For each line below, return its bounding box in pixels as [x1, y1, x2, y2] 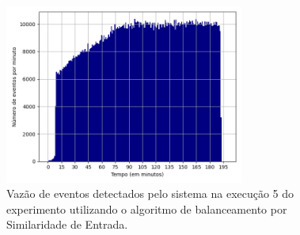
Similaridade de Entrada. [6, 216, 128, 233]
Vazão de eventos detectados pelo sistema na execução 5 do [6, 185, 294, 202]
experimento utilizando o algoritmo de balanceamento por [6, 200, 287, 217]
